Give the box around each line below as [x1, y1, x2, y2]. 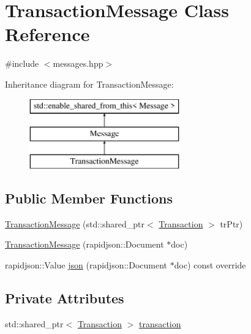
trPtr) [220, 217, 243, 230]
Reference [5, 21, 90, 47]
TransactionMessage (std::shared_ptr [5, 217, 145, 230]
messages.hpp [53, 57, 103, 70]
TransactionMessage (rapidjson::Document [5, 238, 164, 251]
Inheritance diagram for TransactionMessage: [5, 77, 174, 90]
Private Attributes [5, 288, 124, 307]
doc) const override [174, 258, 246, 271]
